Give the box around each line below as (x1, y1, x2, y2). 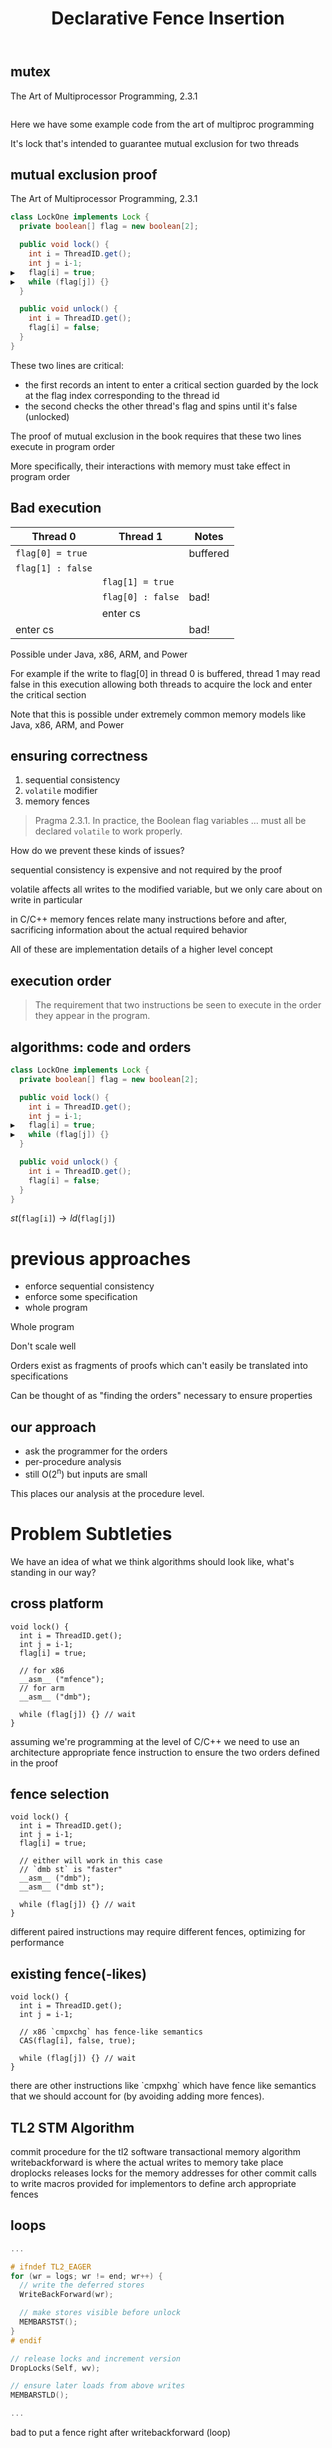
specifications (10, 1370, 69, 1382)
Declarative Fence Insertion (51, 7, 285, 30)
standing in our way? (10, 1566, 97, 1578)
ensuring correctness (10, 748, 148, 764)
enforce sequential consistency (24, 1280, 155, 1292)
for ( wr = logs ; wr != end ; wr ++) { (10, 2271, 163, 2281)
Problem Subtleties (10, 1523, 173, 1546)
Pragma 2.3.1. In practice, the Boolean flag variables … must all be (34, 815, 307, 827)
